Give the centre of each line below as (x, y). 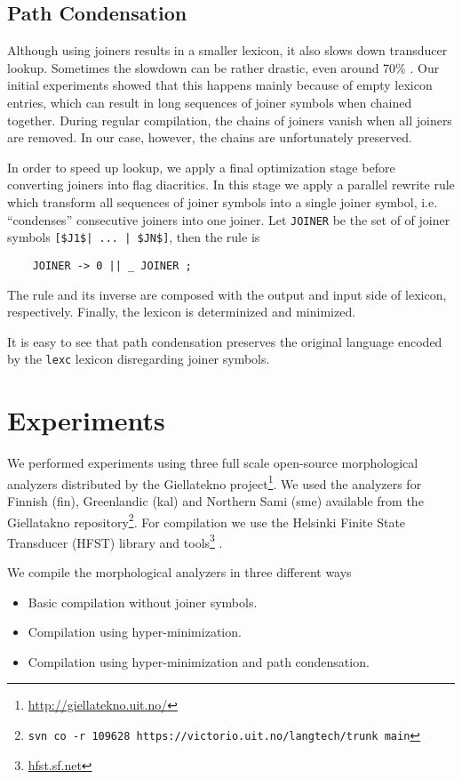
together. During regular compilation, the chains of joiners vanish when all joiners (230, 120)
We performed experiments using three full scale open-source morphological (213, 463)
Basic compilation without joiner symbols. (143, 602)
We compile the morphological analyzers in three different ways (179, 572)
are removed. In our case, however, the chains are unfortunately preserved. (210, 137)
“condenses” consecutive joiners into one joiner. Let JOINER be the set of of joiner (229, 219)
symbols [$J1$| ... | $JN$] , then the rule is (134, 237)
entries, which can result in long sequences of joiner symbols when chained (210, 102)
